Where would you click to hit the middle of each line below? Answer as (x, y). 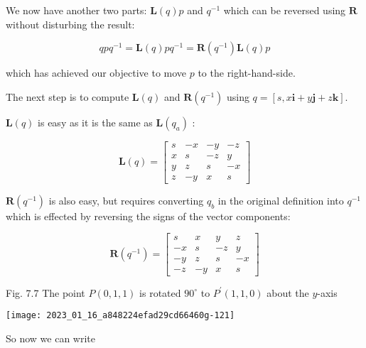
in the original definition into (281, 200)
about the (288, 292)
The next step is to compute (68, 96)
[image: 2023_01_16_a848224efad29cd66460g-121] (120, 316)
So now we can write (51, 338)
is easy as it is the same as (95, 122)
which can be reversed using (285, 10)
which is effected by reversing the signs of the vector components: (148, 216)
